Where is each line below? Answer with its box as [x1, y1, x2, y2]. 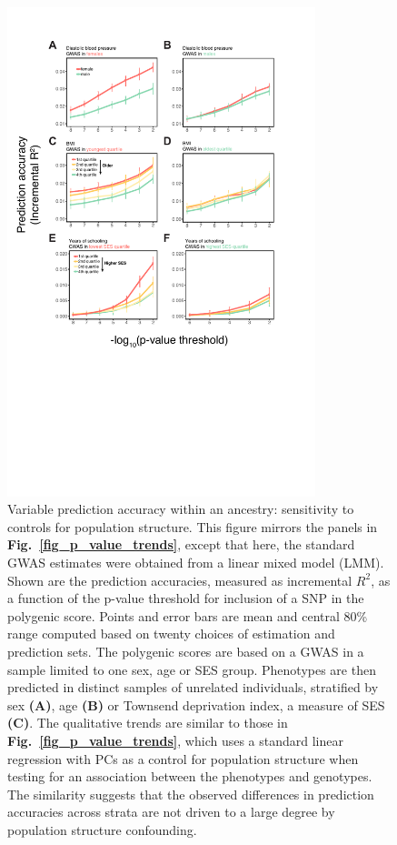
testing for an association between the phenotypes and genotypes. [7, 767, 372, 786]
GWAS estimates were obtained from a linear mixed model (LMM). [7, 553, 384, 572]
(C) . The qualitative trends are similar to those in [7, 713, 288, 732]
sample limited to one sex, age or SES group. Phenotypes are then [7, 659, 376, 679]
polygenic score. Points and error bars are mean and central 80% [7, 606, 368, 625]
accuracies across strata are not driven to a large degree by [7, 802, 335, 821]
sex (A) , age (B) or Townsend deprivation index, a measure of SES [7, 695, 385, 714]
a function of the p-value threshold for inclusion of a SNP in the [7, 588, 364, 608]
